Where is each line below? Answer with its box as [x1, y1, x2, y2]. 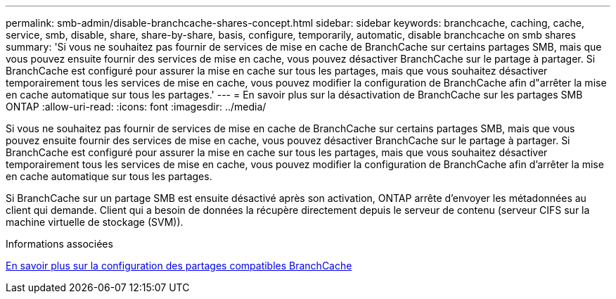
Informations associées [6, 238, 113, 250]
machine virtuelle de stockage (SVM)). [6, 216, 184, 228]
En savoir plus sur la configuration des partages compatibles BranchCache [6, 260, 352, 272]
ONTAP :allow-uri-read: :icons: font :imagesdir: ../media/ [6, 101, 267, 113]
